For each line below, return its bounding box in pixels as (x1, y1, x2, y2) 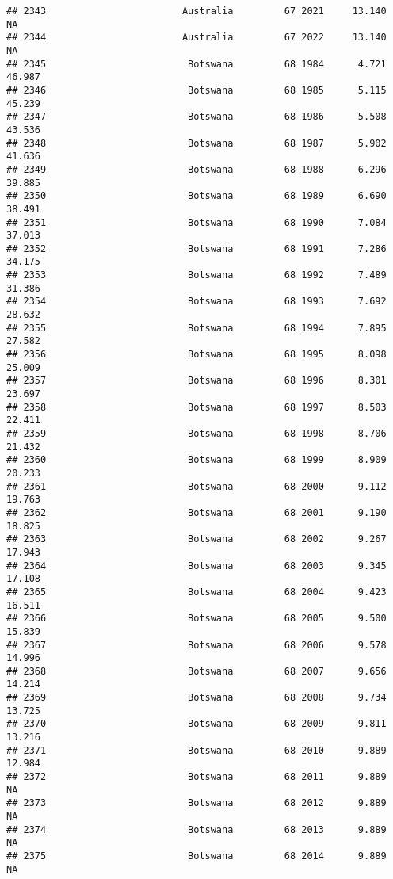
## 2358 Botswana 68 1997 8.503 (6, 401, 387, 413)
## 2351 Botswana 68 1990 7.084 (6, 216, 387, 228)
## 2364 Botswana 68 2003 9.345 (6, 560, 387, 571)
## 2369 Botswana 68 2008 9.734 (6, 692, 387, 704)
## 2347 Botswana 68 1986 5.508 (6, 111, 387, 123)
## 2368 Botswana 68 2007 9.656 (6, 665, 387, 677)
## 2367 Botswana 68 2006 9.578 (6, 639, 387, 651)
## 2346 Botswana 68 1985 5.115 (6, 84, 387, 96)
